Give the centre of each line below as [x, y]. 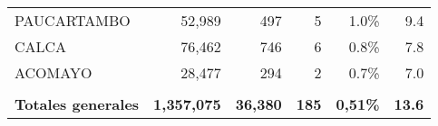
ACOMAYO [54, 72]
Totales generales [77, 104]
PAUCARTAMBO [73, 20]
